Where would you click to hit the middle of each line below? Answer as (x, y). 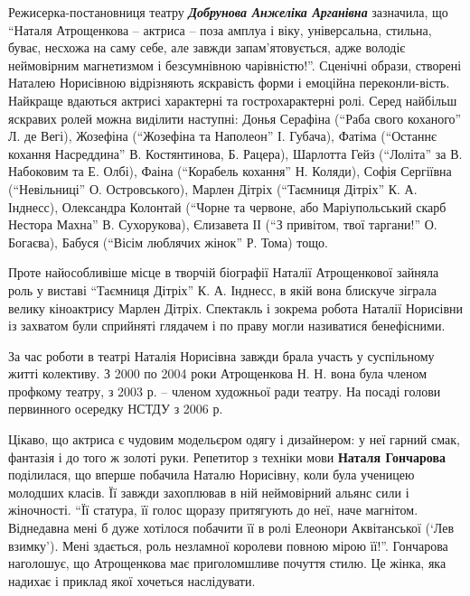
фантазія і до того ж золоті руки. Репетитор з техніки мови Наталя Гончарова (227, 456)
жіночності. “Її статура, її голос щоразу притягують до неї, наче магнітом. (213, 510)
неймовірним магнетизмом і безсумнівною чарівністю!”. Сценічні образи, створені (235, 65)
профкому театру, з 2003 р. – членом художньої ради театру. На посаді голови (225, 391)
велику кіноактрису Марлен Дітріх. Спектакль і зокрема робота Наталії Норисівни (236, 307)
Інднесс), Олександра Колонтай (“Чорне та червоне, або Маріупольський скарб (227, 206)
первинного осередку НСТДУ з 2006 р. (116, 409)
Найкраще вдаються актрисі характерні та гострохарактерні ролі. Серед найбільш (233, 100)
